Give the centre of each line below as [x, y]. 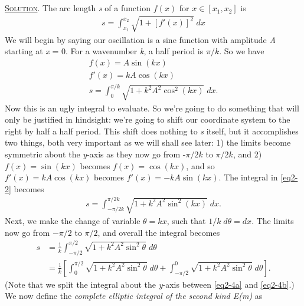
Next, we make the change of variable [73, 221]
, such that [186, 221]
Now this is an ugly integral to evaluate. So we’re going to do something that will [152, 108]
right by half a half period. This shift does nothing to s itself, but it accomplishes [152, 131]
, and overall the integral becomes [159, 232]
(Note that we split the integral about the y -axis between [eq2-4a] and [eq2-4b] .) [150, 284]
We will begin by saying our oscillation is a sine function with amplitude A [140, 39]
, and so [200, 165]
